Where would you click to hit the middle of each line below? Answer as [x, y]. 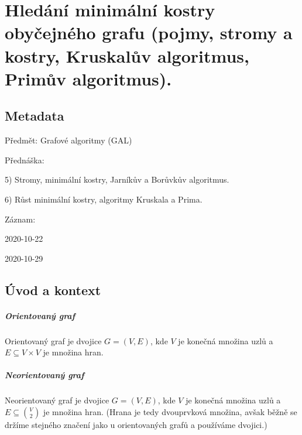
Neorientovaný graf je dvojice [57, 400]
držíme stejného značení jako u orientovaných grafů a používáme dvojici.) [136, 424]
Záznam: [20, 219]
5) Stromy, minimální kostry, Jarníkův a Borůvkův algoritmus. [117, 179]
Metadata [35, 116]
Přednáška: [25, 160]
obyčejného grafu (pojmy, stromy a [149, 32]
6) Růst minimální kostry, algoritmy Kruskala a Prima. [104, 199]
